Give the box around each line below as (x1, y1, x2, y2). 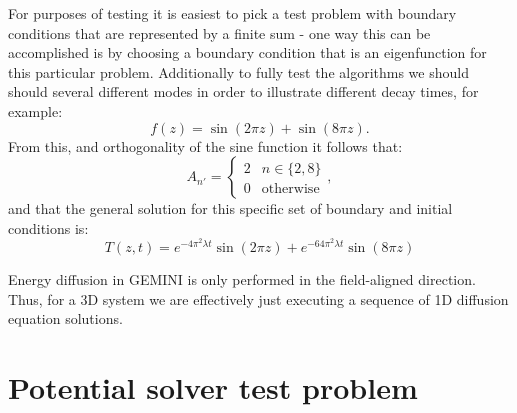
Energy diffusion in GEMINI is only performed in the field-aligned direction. (8, 268, 476, 289)
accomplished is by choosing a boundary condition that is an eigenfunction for (8, 42, 487, 63)
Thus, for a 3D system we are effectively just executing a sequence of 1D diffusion (8, 288, 509, 309)
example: (8, 100, 63, 121)
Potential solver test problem (8, 366, 418, 407)
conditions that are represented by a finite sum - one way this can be (8, 22, 431, 43)
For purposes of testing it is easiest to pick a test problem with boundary (8, 3, 457, 23)
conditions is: (8, 217, 89, 238)
